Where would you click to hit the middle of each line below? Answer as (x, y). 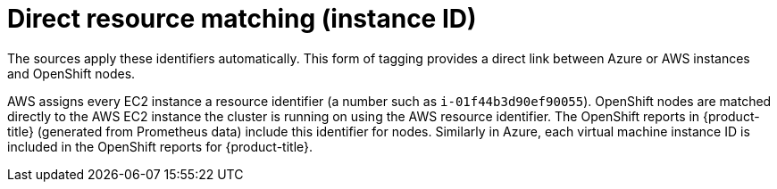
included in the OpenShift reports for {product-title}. (160, 146)
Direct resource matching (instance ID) (242, 19)
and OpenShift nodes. (71, 73)
